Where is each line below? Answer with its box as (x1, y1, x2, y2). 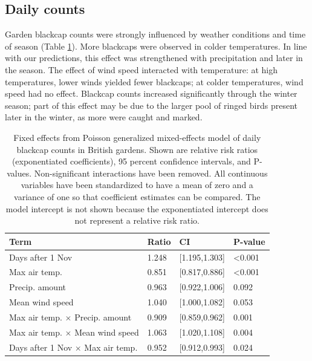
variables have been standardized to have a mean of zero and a (21, 178, 253, 191)
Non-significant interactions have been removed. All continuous (34, 166, 268, 179)
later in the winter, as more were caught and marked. (5, 111, 203, 123)
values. (7, 166, 32, 179)
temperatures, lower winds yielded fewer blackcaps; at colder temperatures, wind (5, 75, 304, 88)
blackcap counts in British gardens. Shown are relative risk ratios (16, 143, 258, 155)
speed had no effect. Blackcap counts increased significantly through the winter (5, 87, 297, 100)
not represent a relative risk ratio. (74, 214, 200, 227)
